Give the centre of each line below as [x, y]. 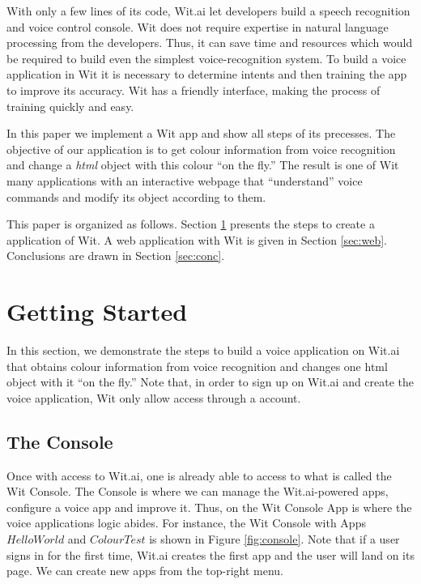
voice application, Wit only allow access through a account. [154, 397]
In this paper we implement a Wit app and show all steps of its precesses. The [201, 133]
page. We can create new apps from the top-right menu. [145, 571]
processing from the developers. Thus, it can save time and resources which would [210, 43]
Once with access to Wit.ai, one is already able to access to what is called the [199, 475]
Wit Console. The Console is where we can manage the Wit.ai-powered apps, [198, 491]
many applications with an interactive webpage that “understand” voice [185, 180]
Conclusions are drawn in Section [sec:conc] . [116, 256]
